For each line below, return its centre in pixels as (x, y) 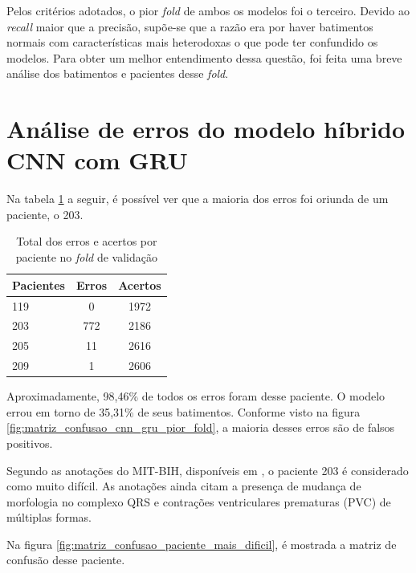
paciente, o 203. (45, 214)
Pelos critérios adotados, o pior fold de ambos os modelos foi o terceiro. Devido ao (208, 10)
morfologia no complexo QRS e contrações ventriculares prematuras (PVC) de (199, 501)
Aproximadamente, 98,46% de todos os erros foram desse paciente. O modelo (196, 396)
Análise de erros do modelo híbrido (206, 129)
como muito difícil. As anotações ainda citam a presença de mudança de (184, 486)
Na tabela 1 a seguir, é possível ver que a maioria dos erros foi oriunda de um (198, 199)
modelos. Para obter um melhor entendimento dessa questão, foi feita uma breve (204, 57)
